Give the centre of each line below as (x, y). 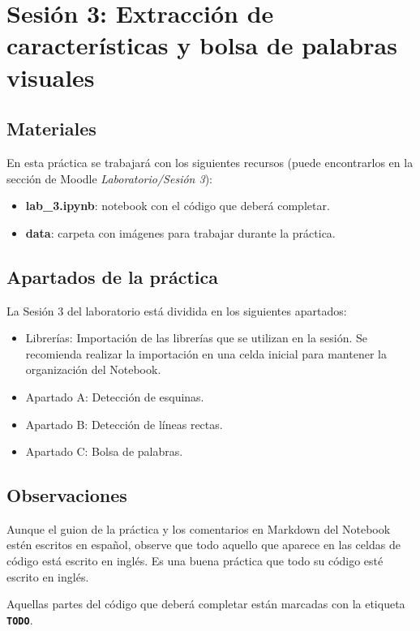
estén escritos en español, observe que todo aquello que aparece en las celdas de (204, 545)
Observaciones (67, 495)
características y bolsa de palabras (202, 45)
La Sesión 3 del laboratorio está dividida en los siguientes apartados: (177, 310)
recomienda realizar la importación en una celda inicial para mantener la (206, 353)
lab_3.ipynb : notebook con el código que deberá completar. (178, 206)
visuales (51, 77)
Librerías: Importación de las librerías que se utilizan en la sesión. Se (197, 338)
